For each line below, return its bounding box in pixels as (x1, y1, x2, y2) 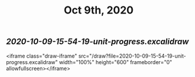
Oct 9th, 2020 (63, 4, 134, 17)
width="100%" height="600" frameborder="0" (59, 58, 172, 65)
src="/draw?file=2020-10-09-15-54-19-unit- (78, 52, 186, 59)
